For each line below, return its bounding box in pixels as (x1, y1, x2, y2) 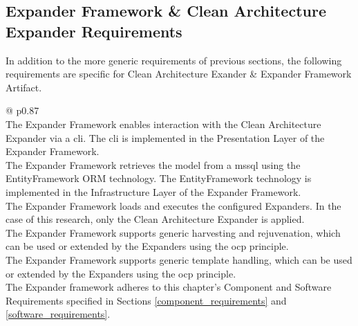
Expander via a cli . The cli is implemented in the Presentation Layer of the (6, 130, 325, 145)
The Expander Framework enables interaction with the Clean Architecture (6, 116, 321, 131)
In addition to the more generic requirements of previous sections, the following (6, 53, 342, 67)
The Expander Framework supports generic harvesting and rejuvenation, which (6, 225, 341, 239)
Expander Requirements (6, 20, 182, 42)
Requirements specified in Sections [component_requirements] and (6, 293, 287, 307)
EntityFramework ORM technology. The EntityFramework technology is (6, 171, 312, 185)
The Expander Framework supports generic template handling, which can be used (6, 252, 352, 266)
